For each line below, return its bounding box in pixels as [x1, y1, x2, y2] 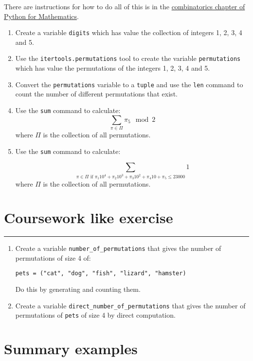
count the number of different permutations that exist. [15, 89, 178, 99]
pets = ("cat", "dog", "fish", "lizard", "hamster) [15, 270, 186, 277]
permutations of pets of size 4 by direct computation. [15, 310, 176, 320]
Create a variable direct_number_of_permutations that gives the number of [15, 300, 246, 310]
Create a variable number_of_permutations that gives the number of [15, 243, 221, 253]
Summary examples [4, 339, 138, 359]
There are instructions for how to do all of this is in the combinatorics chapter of [4, 1, 245, 11]
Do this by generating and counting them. [15, 284, 141, 294]
